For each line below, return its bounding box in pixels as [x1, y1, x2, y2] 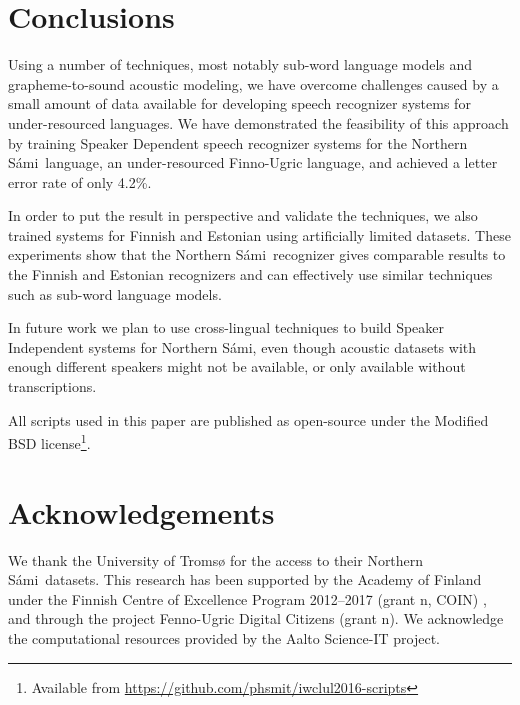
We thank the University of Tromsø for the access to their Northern [8, 549, 424, 570]
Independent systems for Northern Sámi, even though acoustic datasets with [8, 336, 477, 357]
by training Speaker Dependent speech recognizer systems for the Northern [8, 132, 468, 153]
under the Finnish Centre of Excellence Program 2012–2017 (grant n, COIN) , [8, 588, 487, 609]
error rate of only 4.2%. [8, 171, 152, 192]
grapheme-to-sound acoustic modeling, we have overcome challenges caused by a [8, 73, 499, 94]
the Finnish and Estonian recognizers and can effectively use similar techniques [8, 264, 493, 285]
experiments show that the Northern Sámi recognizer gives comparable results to [8, 244, 506, 265]
